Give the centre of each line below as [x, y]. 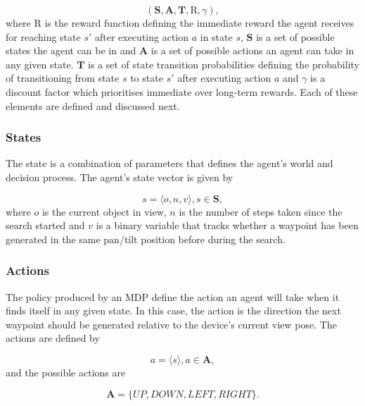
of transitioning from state [63, 78]
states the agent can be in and [71, 50]
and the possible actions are [66, 372]
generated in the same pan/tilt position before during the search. [146, 239]
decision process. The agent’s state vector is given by [120, 177]
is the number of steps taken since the [261, 211]
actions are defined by [53, 338]
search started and [45, 225]
